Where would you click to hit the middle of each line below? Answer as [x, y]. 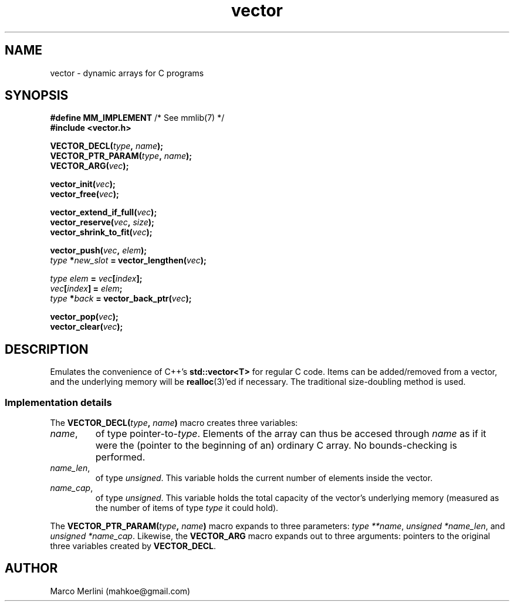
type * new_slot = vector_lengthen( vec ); [128, 260]
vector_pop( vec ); [84, 317]
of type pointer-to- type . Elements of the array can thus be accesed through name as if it [291, 434]
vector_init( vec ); [83, 184]
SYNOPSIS [37, 96]
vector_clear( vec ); [87, 327]
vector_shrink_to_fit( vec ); [101, 232]
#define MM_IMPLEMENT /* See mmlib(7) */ [137, 118]
